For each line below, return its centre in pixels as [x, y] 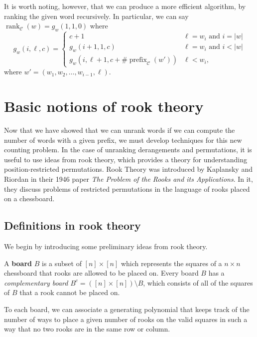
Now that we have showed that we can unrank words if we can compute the [120, 130]
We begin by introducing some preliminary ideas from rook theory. [106, 246]
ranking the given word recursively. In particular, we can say [96, 16]
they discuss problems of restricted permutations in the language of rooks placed [127, 188]
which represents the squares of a [171, 263]
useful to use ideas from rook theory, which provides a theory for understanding [126, 159]
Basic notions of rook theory [104, 106]
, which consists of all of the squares [198, 282]
